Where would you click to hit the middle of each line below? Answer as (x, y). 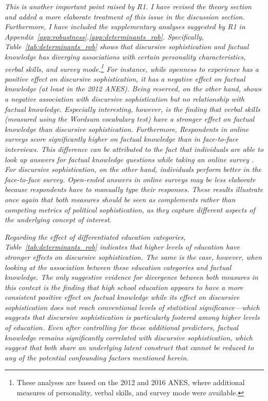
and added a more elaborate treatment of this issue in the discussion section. (125, 16)
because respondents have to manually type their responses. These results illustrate (134, 189)
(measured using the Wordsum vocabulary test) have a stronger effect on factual (130, 119)
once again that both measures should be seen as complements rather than (120, 199)
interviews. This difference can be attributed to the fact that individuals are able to (134, 149)
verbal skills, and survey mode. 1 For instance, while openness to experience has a (132, 68)
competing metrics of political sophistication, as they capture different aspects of (130, 209)
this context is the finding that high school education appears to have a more (124, 287)
